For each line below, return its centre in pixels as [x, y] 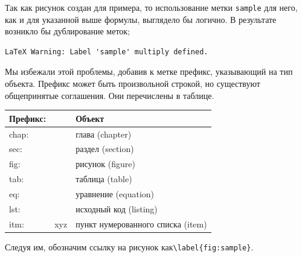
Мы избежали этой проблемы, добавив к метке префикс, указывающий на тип [149, 71]
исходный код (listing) [117, 208]
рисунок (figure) [105, 164]
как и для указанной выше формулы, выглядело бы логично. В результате [141, 19]
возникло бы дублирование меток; [68, 31]
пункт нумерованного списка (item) [141, 224]
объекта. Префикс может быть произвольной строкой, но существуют [133, 84]
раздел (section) [105, 149]
